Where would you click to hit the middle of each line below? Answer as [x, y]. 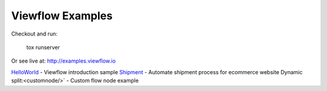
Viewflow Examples [62, 16]
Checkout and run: [34, 34]
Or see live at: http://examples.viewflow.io [64, 61]
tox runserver [43, 47]
